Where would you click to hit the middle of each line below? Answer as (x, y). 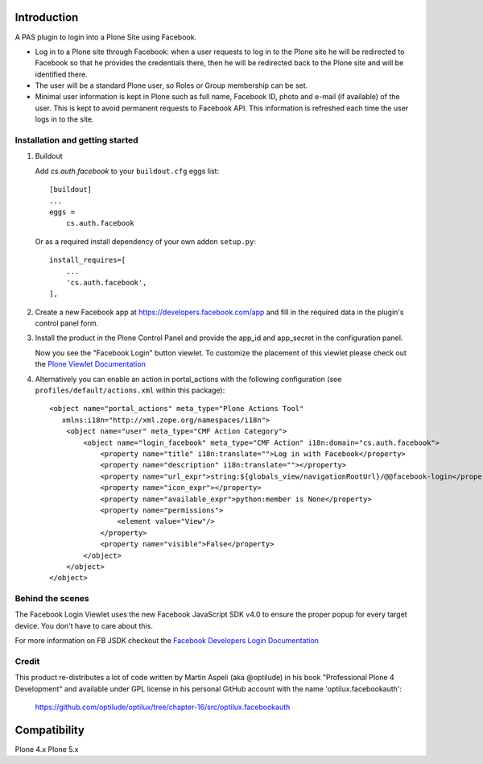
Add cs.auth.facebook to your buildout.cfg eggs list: (127, 171)
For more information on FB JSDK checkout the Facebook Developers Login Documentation (167, 641)
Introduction (47, 17)
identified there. (61, 74)
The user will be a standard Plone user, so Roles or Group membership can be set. (171, 85)
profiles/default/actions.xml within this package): (130, 390)
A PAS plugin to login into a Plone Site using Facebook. (106, 37)
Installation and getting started (76, 140)
